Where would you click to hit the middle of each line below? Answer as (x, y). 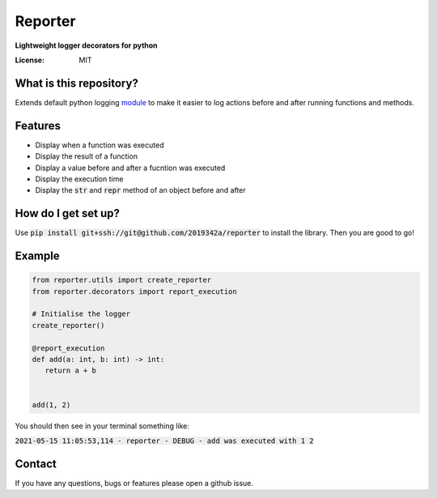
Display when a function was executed (100, 145)
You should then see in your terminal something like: (102, 426)
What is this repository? (77, 83)
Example (37, 256)
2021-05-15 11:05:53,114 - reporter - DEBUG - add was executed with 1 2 (165, 441)
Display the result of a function (86, 156)
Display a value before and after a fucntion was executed (130, 168)
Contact (36, 464)
